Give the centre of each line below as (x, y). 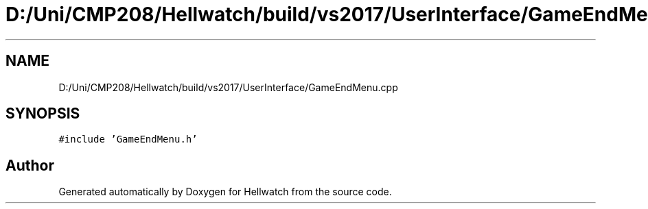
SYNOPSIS (43, 114)
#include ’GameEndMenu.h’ (128, 139)
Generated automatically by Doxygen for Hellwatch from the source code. (225, 192)
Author (30, 165)
